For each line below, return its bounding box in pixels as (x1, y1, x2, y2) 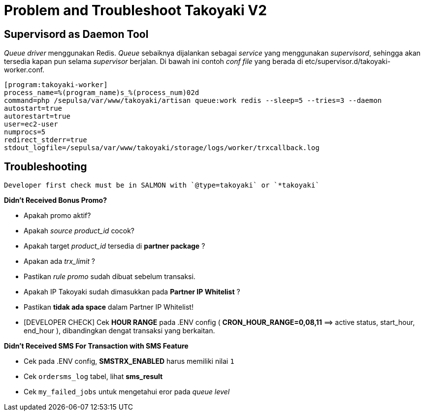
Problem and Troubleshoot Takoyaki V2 (4, 2, 267, 19)
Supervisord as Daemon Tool (4, 28, 149, 40)
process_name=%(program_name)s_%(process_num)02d (4, 89, 199, 97)
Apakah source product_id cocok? (24, 226, 135, 235)
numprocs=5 (4, 128, 46, 136)
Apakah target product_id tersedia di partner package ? (24, 242, 205, 251)
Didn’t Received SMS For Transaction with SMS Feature (4, 342, 189, 351)
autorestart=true (4, 112, 70, 121)
